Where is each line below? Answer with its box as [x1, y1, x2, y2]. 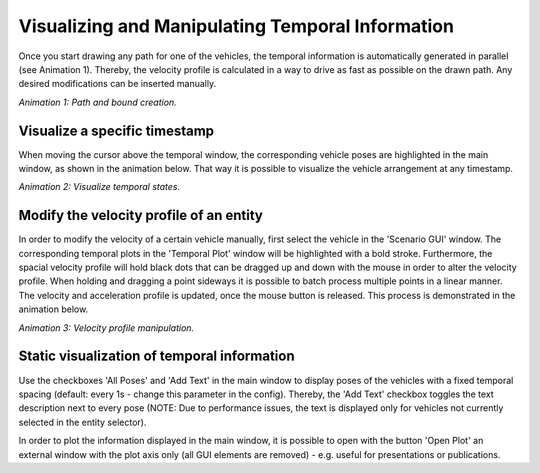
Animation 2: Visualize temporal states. [18, 181, 181, 193]
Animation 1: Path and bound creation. [18, 96, 177, 108]
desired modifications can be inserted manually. [18, 78, 217, 90]
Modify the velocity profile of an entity [18, 207, 264, 224]
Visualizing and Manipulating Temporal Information [18, 15, 455, 37]
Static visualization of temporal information [18, 348, 295, 365]
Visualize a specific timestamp [18, 122, 215, 139]
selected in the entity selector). [18, 416, 147, 428]
